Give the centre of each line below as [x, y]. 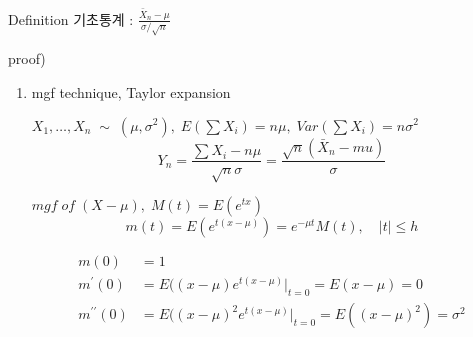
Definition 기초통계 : [71, 18]
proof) [27, 58]
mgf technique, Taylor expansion [131, 91]
